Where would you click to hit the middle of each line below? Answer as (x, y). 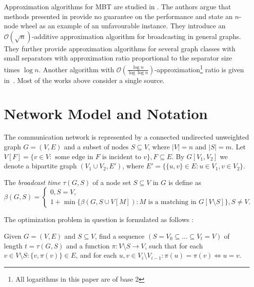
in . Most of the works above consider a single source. (84, 80)
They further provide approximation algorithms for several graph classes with (120, 48)
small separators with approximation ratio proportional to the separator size (118, 58)
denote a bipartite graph (40, 166)
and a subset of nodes (96, 146)
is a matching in (172, 202)
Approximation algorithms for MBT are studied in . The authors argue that (117, 6)
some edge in (74, 157)
